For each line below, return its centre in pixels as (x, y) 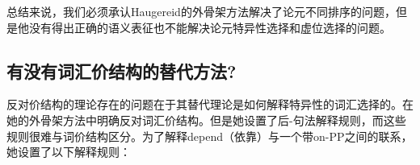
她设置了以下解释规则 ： (69, 152)
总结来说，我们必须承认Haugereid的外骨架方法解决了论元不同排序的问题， (201, 11)
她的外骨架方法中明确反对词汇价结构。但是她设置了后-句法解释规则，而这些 (206, 120)
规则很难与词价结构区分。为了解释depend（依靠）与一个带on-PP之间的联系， (210, 136)
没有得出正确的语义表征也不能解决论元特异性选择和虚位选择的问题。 (210, 27)
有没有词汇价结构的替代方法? (122, 70)
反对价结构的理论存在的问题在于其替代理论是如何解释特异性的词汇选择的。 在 (210, 104)
